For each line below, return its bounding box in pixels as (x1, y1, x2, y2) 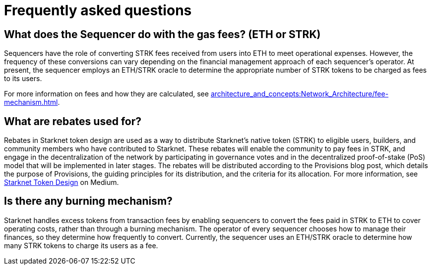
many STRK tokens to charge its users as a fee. (4, 241, 158, 250)
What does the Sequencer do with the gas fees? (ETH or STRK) (4, 28, 321, 41)
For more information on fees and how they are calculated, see (4, 90, 209, 98)
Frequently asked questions (4, 2, 192, 19)
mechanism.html (4, 98, 58, 107)
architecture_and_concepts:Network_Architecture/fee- (210, 90, 389, 98)
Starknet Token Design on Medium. (4, 178, 119, 187)
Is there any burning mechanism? (4, 195, 173, 208)
